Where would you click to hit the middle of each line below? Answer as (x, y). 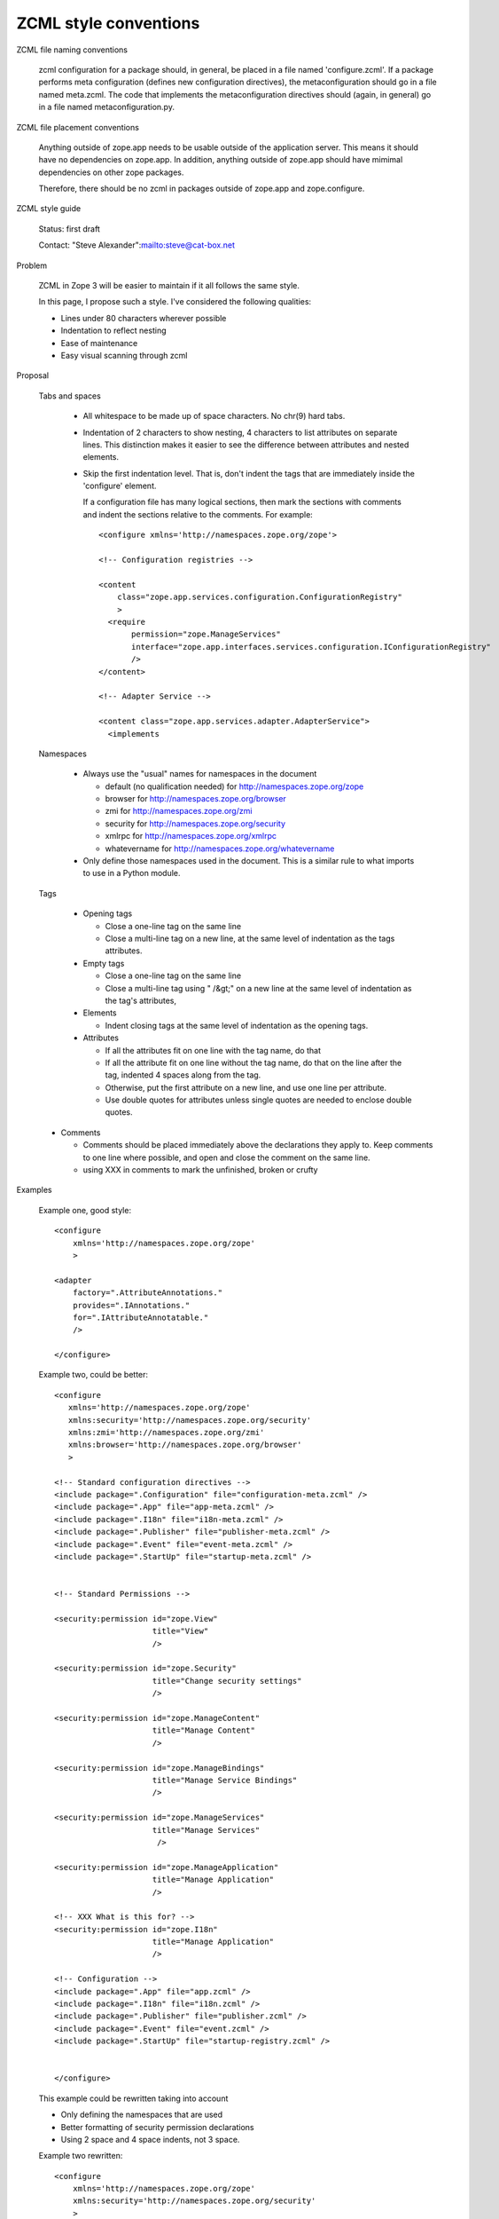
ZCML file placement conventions (78, 127)
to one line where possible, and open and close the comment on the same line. (227, 1157)
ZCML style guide (49, 209)
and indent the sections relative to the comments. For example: (198, 514)
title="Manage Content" (204, 1730)
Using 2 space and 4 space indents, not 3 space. (150, 2139)
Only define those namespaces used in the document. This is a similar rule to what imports (249, 861)
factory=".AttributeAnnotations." (148, 1293)
